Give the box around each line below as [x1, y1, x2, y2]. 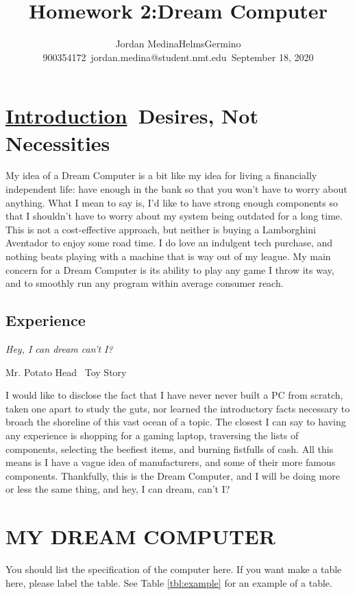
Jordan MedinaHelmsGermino [115, 36, 241, 51]
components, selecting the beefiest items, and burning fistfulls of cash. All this [5, 441, 334, 456]
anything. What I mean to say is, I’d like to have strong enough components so [5, 195, 338, 209]
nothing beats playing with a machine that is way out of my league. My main [5, 249, 331, 263]
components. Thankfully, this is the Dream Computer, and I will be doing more [5, 468, 340, 482]
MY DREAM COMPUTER [5, 522, 276, 550]
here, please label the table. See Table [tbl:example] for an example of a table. [5, 575, 332, 590]
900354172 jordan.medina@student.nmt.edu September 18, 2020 [42, 49, 314, 64]
